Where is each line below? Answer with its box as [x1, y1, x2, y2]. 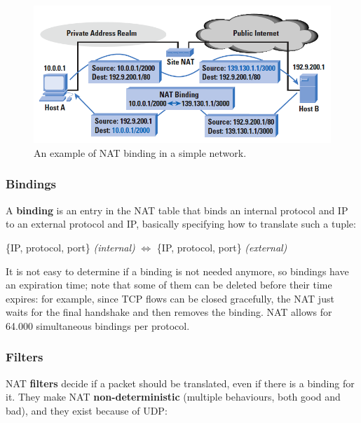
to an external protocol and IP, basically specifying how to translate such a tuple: [6, 216, 356, 231]
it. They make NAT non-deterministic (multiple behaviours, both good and [6, 389, 341, 404]
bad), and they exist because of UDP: [6, 403, 168, 417]
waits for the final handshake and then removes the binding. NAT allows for [6, 305, 332, 319]
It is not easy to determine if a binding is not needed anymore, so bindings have [6, 263, 349, 278]
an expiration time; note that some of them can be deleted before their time [6, 277, 332, 292]
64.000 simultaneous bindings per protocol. [6, 318, 190, 333]
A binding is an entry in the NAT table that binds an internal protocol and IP [6, 202, 348, 217]
